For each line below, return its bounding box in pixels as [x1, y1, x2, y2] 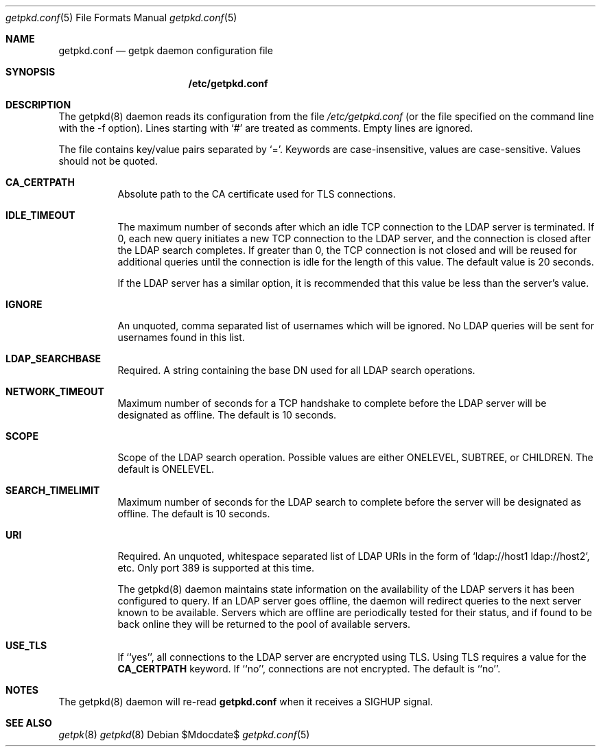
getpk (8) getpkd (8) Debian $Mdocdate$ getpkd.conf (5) [58, 729, 310, 740]
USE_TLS [5, 639, 47, 651]
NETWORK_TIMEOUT [5, 386, 104, 397]
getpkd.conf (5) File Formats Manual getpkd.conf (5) [5, 12, 237, 23]
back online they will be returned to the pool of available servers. [117, 618, 411, 630]
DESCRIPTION [5, 99, 71, 110]
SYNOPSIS [5, 66, 56, 78]
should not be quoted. [58, 155, 158, 167]
